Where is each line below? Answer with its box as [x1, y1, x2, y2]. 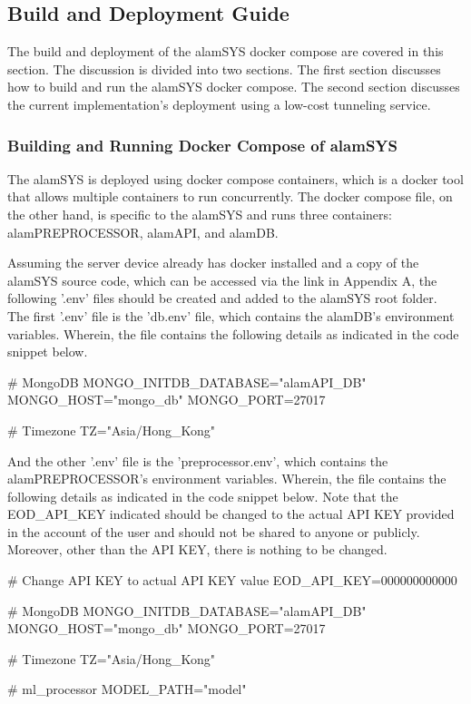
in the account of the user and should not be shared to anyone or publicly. [7, 522, 420, 541]
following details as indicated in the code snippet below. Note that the [7, 486, 398, 505]
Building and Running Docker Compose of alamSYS [7, 133, 398, 156]
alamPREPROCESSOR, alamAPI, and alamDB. [7, 222, 279, 241]
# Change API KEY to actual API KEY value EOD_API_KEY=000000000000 [7, 571, 457, 590]
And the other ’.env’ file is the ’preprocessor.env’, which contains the [7, 451, 388, 470]
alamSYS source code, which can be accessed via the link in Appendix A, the [7, 270, 437, 289]
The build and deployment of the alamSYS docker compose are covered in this [7, 42, 444, 61]
